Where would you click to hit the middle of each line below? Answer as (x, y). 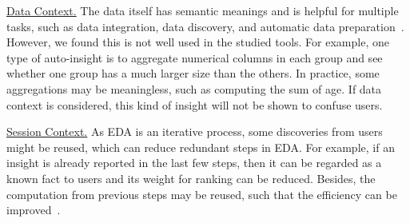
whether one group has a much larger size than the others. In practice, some (193, 73)
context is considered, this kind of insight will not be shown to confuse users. (195, 104)
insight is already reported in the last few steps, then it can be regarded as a (194, 163)
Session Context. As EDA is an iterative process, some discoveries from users (195, 131)
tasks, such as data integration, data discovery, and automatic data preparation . (205, 26)
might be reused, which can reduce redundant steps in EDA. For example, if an (201, 147)
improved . (34, 210)
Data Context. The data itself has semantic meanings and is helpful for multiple (203, 10)
